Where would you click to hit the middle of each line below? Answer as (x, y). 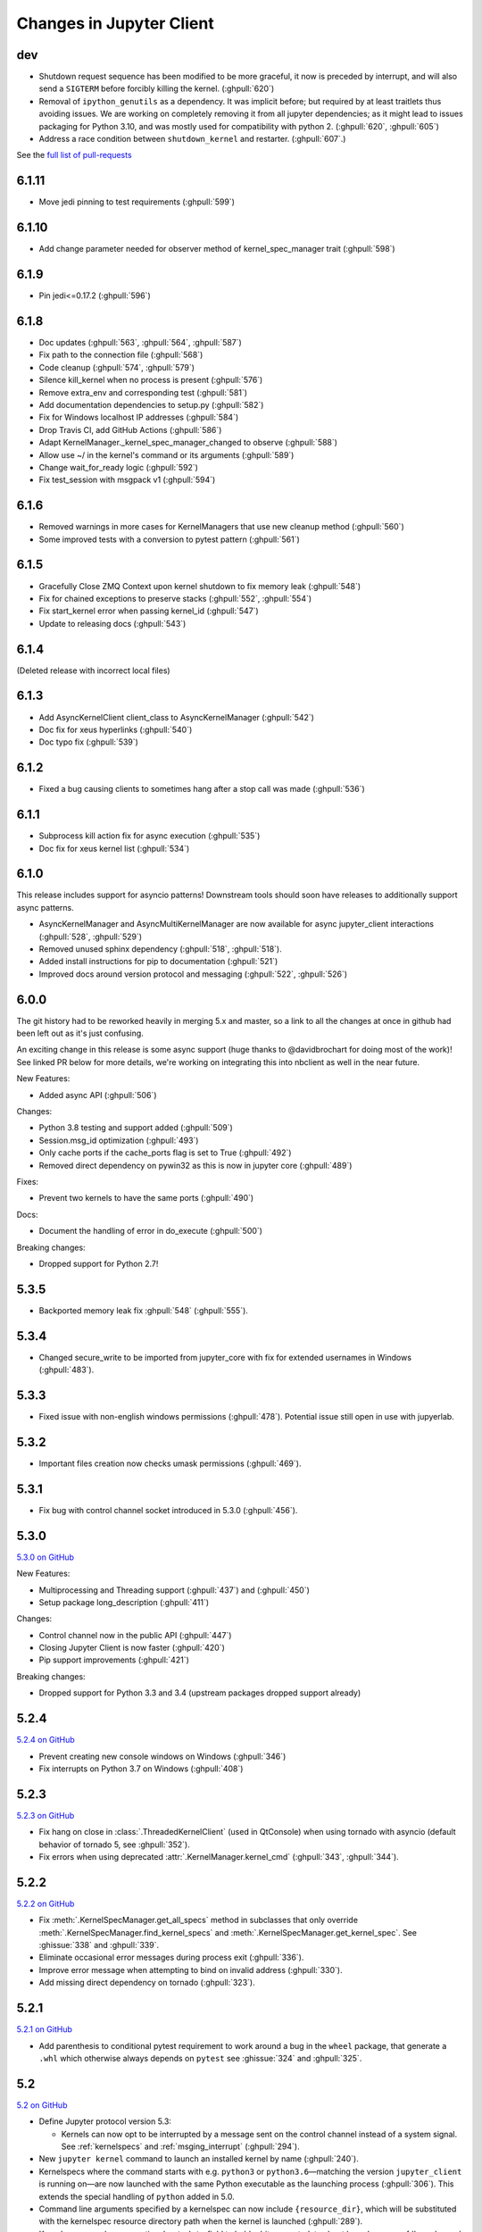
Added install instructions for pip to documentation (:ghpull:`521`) (158, 962)
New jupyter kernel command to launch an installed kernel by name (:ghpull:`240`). (199, 2159)
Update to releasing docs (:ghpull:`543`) (112, 623)
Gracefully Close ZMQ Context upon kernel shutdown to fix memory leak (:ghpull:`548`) (200, 586)
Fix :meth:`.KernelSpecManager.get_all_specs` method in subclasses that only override (199, 1920)
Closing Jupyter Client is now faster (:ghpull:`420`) (132, 1648)
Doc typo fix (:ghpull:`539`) (88, 742)
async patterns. (46, 907)
